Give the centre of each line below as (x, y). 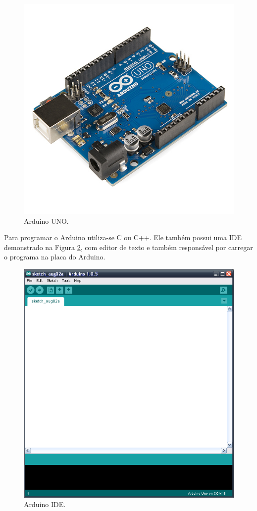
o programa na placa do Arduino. (55, 257)
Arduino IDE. (45, 504)
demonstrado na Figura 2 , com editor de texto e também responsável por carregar (128, 247)
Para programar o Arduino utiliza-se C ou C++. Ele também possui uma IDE (123, 237)
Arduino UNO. (46, 221)
